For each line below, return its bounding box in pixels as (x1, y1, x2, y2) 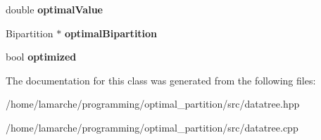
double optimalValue (6, 2, 103, 16)
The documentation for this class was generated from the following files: (6, 72, 316, 87)
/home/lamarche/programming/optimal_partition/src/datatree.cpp (6, 120, 298, 134)
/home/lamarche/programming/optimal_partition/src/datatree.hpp (6, 96, 300, 111)
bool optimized (6, 49, 77, 64)
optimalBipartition (64, 25, 158, 40)
